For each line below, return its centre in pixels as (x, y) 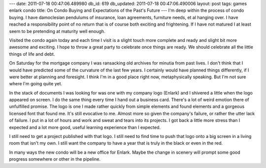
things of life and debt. (32, 54)
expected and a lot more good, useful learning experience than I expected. (85, 127)
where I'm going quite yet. (36, 84)
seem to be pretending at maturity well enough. (57, 31)
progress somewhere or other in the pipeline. (55, 159)
